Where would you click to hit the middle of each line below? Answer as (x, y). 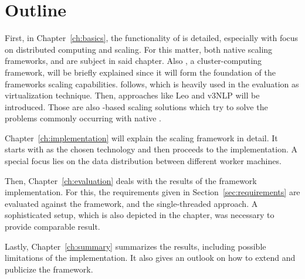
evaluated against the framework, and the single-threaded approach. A (131, 203)
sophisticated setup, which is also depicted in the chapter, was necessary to (140, 215)
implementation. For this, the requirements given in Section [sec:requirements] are (152, 192)
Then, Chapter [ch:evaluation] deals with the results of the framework (131, 180)
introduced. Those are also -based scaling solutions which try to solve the (136, 106)
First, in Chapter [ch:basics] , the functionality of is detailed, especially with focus (152, 38)
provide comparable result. (52, 227)
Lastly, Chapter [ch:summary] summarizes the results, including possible (135, 246)
